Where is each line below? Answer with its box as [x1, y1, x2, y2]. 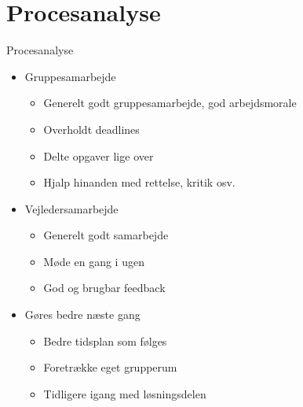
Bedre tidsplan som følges [43, 332, 167, 349]
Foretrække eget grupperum [43, 359, 177, 376]
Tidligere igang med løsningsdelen [43, 385, 206, 401]
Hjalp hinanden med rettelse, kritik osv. [43, 174, 235, 191]
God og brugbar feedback [43, 279, 166, 296]
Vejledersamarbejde [24, 200, 119, 216]
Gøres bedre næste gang [24, 306, 141, 323]
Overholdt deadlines [43, 120, 140, 137]
